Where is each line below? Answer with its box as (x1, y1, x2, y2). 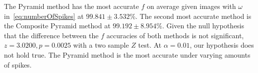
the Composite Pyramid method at (4, 20, 111, 31)
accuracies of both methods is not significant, (106, 30, 244, 40)
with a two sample (73, 40, 129, 50)
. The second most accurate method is (135, 10, 252, 21)
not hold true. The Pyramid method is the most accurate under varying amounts (4, 49, 251, 60)
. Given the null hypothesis (162, 20, 245, 31)
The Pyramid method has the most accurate (4, 1, 139, 11)
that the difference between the (4, 30, 99, 40)
